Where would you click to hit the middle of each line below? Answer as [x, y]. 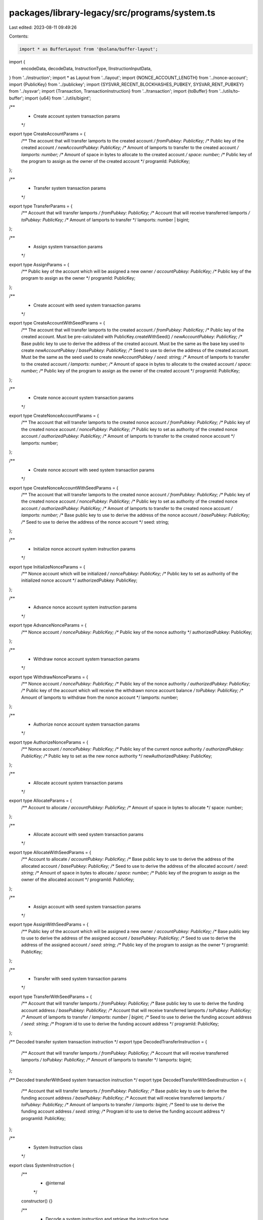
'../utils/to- [230, 91]
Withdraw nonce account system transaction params [86, 659]
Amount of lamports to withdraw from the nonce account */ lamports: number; [100, 697]
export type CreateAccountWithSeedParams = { [57, 323]
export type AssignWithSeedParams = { [49, 924]
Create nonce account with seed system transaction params [94, 470]
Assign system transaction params [68, 246]
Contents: [19, 36]
